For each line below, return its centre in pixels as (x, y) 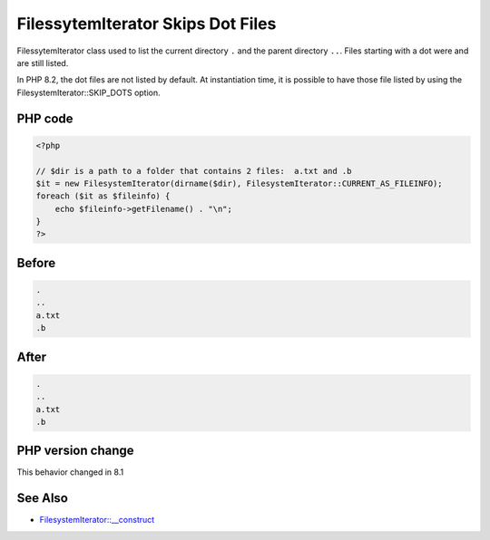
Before (36, 263)
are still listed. (43, 63)
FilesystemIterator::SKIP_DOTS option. (88, 92)
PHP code (45, 118)
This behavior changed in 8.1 (70, 472)
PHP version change (76, 451)
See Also (42, 498)
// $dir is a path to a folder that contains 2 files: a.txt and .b (194, 171)
